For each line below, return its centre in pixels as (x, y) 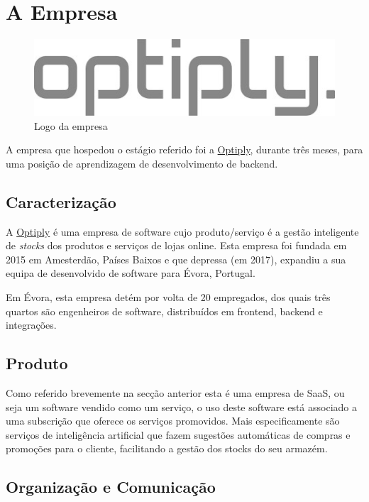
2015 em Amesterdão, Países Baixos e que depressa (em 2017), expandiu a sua (176, 259)
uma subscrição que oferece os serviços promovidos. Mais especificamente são (173, 421)
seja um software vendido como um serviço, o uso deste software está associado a (181, 406)
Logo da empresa (71, 125)
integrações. (31, 325)
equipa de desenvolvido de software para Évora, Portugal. (131, 273)
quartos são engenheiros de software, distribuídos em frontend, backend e (164, 311)
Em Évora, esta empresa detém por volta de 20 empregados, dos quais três (168, 296)
